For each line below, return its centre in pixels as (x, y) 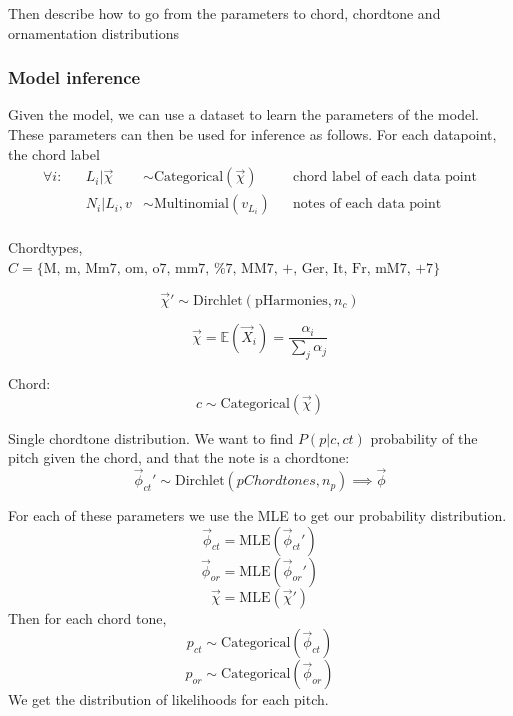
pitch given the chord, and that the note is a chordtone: (179, 457)
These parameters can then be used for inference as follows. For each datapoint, (252, 134)
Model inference (74, 77)
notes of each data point (367, 204)
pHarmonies (291, 300)
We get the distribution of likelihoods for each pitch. (168, 699)
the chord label (54, 153)
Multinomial (191, 204)
